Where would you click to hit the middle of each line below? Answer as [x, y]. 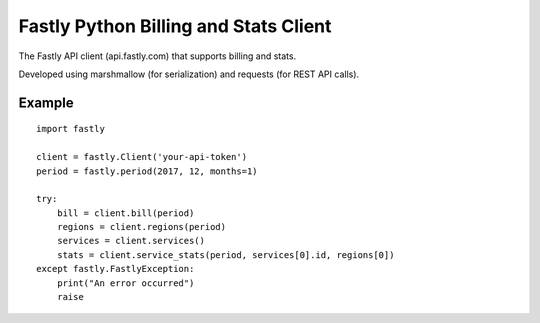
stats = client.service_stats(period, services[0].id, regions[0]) [225, 254]
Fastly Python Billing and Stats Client [175, 26]
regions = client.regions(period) [141, 227]
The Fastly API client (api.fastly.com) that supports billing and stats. [157, 56]
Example [46, 102]
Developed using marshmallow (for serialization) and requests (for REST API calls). [189, 74]
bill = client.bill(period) [125, 213]
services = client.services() [130, 241]
